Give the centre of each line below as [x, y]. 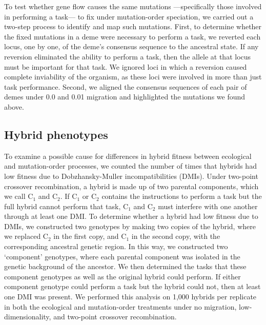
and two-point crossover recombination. [115, 317]
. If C [69, 196]
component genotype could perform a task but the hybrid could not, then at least [132, 286]
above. [14, 106]
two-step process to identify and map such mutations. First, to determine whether [133, 26]
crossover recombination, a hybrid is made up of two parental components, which [131, 186]
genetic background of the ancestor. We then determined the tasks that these [125, 266]
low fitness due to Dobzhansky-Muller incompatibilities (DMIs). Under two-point [131, 176]
